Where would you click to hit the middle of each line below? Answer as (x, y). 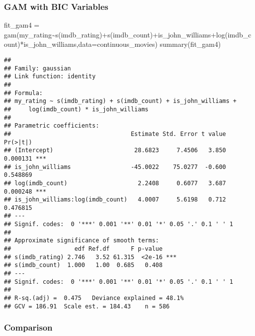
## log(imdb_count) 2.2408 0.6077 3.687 (115, 183)
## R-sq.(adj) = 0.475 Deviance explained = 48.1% (94, 298)
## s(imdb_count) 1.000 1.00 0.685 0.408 (83, 265)
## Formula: (23, 93)
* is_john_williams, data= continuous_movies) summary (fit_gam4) (121, 44)
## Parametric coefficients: (52, 126)
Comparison (28, 327)
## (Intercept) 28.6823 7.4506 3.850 (115, 151)
